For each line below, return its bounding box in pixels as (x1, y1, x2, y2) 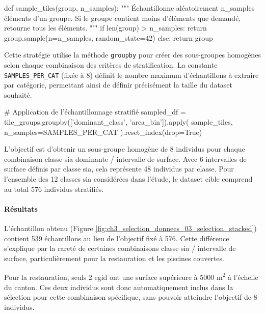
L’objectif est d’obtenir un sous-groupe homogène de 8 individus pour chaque (4, 144, 245, 154)
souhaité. (4, 89, 32, 100)
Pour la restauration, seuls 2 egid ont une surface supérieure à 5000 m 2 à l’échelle (4, 270, 258, 282)
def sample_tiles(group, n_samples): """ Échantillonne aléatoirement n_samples (4, 3, 255, 13)
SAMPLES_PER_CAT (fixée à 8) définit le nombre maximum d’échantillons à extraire (4, 69, 259, 80)
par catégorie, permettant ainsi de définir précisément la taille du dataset (4, 79, 233, 90)
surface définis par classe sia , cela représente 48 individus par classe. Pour (4, 163, 234, 174)
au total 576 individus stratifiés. (4, 183, 104, 194)
